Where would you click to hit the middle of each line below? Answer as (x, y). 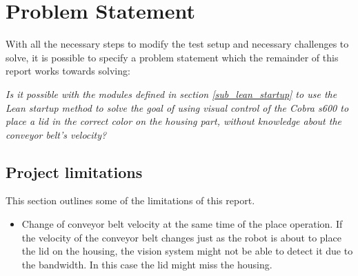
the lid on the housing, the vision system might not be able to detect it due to (187, 251)
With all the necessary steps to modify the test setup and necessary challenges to (177, 44)
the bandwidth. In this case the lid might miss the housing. (147, 264)
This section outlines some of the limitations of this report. (130, 200)
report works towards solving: (68, 71)
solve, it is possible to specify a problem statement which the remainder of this (172, 57)
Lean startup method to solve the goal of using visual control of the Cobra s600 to (177, 107)
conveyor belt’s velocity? (56, 134)
